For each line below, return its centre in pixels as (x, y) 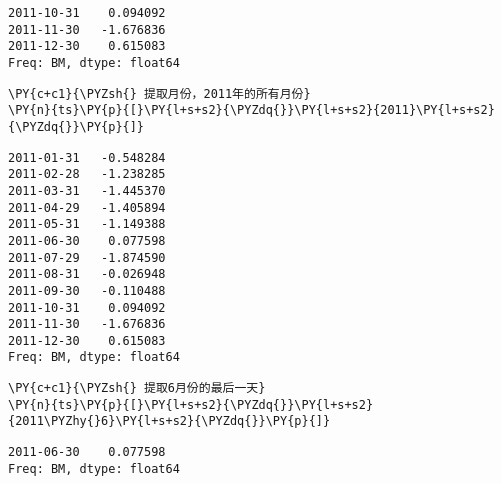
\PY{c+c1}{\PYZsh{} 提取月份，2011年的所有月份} (159, 93)
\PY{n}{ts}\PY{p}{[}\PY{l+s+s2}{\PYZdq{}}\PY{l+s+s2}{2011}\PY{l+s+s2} (251, 110)
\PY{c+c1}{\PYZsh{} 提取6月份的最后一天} (137, 388)
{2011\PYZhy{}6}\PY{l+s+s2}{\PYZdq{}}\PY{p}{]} (169, 421)
